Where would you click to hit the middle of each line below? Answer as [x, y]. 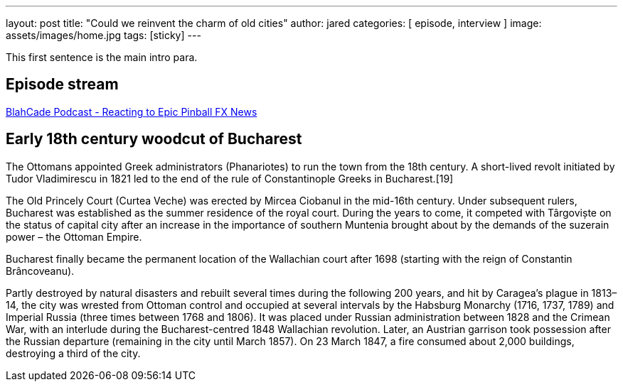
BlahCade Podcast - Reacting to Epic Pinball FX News [132, 111]
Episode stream [62, 85]
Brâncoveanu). [40, 271]
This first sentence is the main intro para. [102, 57]
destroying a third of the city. [73, 353]
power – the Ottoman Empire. [74, 236]
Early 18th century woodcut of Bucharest [154, 139]
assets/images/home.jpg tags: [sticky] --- [103, 35]
